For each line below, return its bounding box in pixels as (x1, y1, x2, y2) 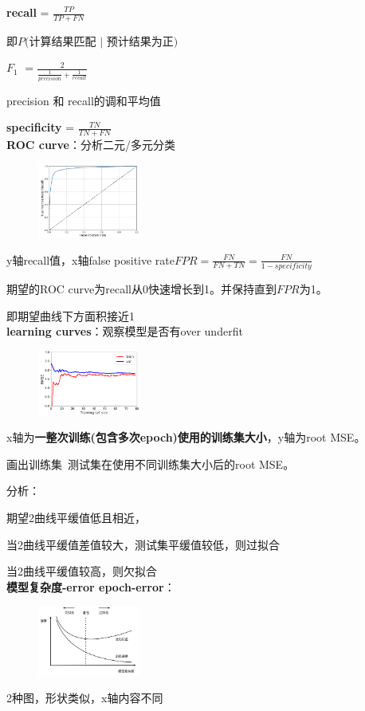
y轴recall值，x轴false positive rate (6, 251, 175, 268)
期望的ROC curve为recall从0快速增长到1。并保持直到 (6, 280, 277, 297)
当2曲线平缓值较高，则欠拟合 (6, 563, 157, 579)
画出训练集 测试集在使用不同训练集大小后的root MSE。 (6, 455, 295, 472)
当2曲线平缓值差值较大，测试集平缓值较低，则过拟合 (6, 536, 280, 552)
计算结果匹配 (29, 32, 96, 49)
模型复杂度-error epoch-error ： (6, 578, 175, 595)
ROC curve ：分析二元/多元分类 (6, 136, 175, 153)
